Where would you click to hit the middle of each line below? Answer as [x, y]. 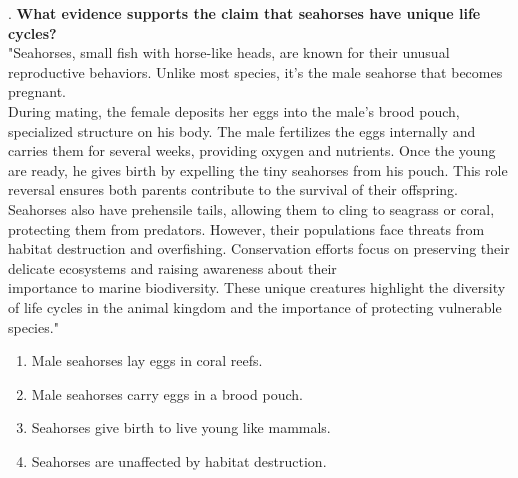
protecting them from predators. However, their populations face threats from [246, 228]
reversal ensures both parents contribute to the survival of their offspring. [233, 189]
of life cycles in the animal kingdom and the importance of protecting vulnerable [255, 306]
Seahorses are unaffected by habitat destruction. [179, 460]
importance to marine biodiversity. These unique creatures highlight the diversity [257, 287]
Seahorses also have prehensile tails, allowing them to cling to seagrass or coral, [251, 208]
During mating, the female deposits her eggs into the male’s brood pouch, [234, 110]
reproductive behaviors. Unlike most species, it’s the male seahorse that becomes [255, 71]
